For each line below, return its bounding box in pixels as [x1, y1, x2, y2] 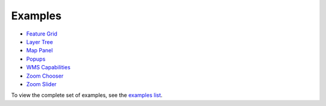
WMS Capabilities [26, 64, 71, 71]
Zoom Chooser [26, 72, 63, 79]
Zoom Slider [26, 80, 57, 87]
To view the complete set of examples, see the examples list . [11, 92, 163, 99]
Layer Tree [26, 38, 54, 45]
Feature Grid [26, 30, 57, 37]
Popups [26, 55, 46, 63]
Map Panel [26, 47, 53, 54]
